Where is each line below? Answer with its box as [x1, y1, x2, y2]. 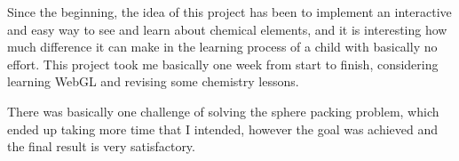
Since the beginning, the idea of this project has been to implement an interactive [7, 3, 452, 20]
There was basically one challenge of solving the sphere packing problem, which [7, 101, 439, 120]
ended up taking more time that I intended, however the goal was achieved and [7, 119, 439, 138]
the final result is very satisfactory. [7, 137, 195, 156]
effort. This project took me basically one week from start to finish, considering [7, 54, 439, 73]
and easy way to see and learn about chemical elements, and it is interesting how [7, 20, 447, 38]
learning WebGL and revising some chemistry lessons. [7, 72, 299, 91]
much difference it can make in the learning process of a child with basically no [7, 37, 438, 56]
